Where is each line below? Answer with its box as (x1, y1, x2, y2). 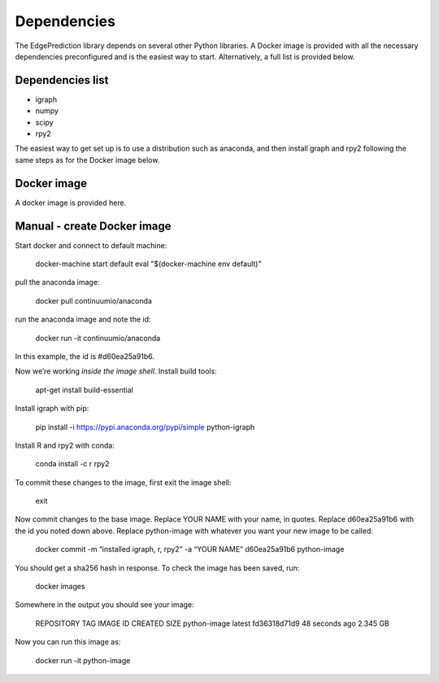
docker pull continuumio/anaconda (35, 295, 152, 305)
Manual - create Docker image (15, 219, 172, 233)
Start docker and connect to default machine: (15, 240, 167, 250)
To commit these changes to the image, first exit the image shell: (15, 477, 232, 487)
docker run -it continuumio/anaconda (35, 333, 161, 343)
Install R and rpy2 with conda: (15, 440, 115, 450)
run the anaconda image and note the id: (15, 314, 151, 325)
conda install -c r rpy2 (35, 459, 110, 469)
